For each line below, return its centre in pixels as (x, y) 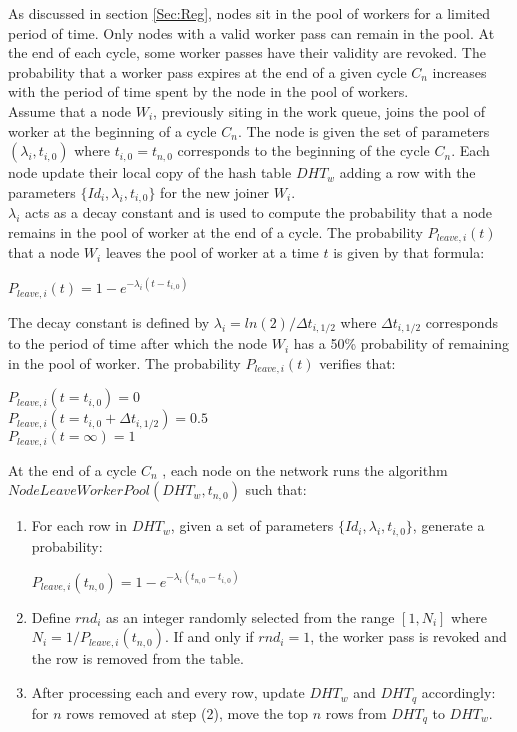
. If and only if (209, 636)
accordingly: (458, 692)
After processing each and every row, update (168, 692)
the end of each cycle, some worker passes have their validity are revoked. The (247, 52)
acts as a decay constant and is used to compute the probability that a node (259, 212)
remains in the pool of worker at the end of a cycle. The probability (215, 231)
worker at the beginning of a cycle (112, 130)
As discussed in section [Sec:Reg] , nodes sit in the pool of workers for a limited (249, 13)
